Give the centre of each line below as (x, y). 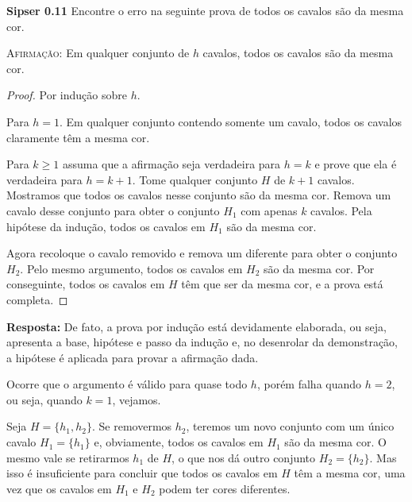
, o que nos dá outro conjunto (244, 457)
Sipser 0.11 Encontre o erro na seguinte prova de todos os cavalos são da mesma (205, 10)
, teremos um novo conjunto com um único (290, 426)
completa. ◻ (37, 299)
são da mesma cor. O (335, 442)
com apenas (269, 210)
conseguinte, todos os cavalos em (86, 284)
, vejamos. (137, 399)
